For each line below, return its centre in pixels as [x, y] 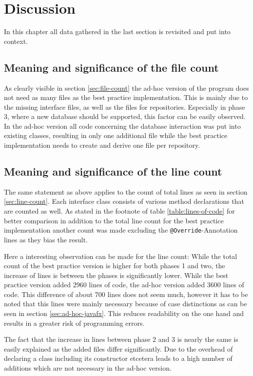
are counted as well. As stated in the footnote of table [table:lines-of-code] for [119, 211]
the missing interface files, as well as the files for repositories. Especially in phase [125, 107]
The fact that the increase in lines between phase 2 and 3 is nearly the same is [121, 339]
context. [16, 41]
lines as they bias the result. [46, 239]
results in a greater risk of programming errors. [74, 323]
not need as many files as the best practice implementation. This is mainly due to [126, 97]
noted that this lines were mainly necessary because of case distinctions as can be [126, 304]
